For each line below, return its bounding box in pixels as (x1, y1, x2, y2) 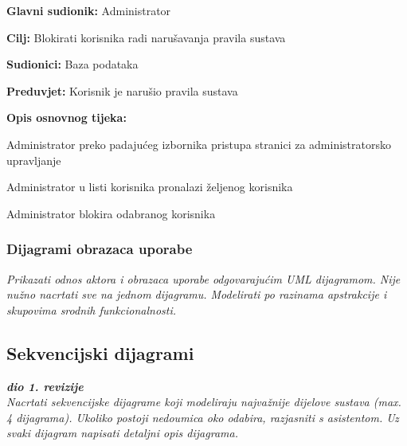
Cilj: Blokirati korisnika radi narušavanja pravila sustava (6, 29, 286, 45)
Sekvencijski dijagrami (6, 340, 194, 365)
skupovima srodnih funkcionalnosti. (6, 301, 177, 318)
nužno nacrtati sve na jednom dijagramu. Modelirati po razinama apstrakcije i (6, 286, 387, 303)
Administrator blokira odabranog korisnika (6, 205, 216, 221)
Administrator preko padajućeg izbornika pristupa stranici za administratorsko (6, 135, 391, 152)
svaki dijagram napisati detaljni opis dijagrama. (6, 424, 238, 441)
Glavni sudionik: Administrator (6, 2, 171, 18)
